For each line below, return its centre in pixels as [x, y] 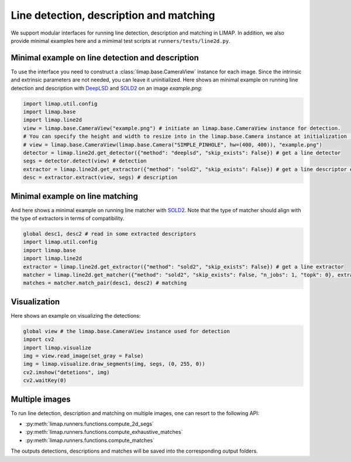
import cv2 [39, 339]
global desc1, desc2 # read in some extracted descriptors [109, 234]
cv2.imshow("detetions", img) [66, 372]
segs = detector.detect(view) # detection [85, 161]
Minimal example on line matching [75, 196]
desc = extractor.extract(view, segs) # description [100, 178]
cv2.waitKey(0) [45, 381]
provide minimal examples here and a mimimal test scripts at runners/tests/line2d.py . [121, 40]
